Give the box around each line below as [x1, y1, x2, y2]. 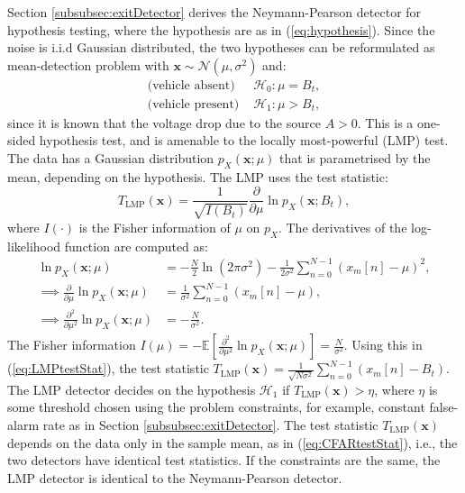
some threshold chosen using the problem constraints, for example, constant [7, 397, 425, 416]
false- [429, 397, 459, 416]
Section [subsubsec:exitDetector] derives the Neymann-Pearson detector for [7, 3, 422, 21]
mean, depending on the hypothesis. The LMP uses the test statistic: [7, 167, 388, 186]
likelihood [7, 236, 61, 255]
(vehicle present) [147, 97, 240, 111]
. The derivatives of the [278, 217, 407, 236]
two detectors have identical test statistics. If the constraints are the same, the [7, 451, 441, 470]
